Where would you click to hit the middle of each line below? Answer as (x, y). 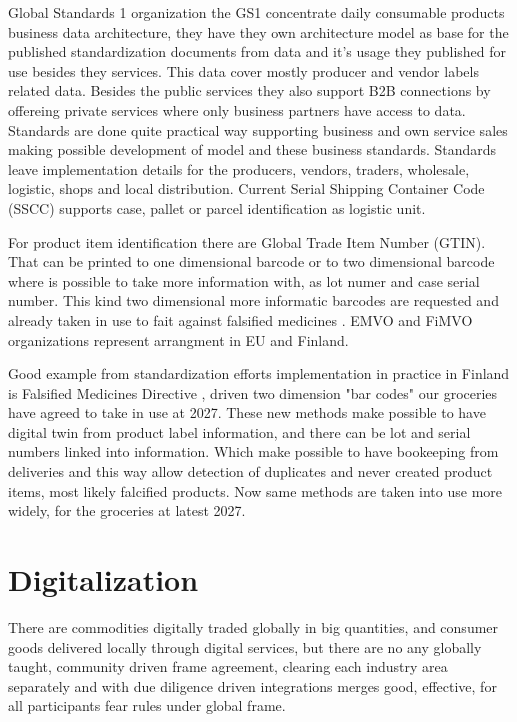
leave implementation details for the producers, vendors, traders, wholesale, (239, 168)
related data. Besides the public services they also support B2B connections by (249, 90)
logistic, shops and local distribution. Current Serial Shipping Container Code (246, 188)
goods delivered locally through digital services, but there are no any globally (245, 646)
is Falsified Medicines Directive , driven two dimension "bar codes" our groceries (253, 392)
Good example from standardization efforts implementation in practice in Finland (259, 373)
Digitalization (103, 579)
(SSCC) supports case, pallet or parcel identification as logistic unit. (217, 207)
